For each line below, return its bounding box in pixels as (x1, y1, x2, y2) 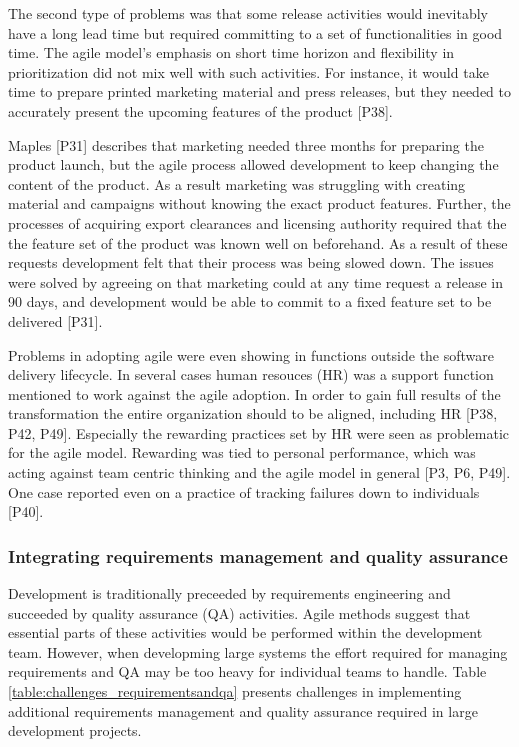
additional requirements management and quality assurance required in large (8, 700, 478, 721)
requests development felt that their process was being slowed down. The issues (8, 252, 494, 273)
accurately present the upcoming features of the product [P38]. (8, 100, 393, 121)
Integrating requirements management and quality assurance (8, 543, 508, 568)
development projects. (8, 720, 142, 741)
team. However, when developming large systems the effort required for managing (8, 641, 508, 662)
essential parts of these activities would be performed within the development (8, 622, 483, 643)
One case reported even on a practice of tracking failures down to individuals (8, 481, 480, 502)
